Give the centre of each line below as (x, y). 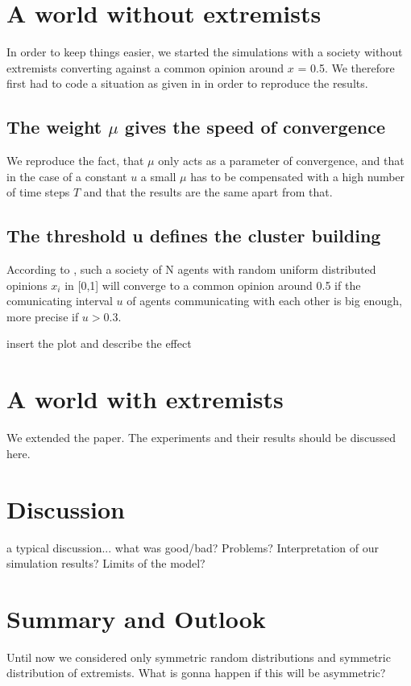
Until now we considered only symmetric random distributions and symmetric (199, 657)
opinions (27, 285)
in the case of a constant (67, 176)
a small (158, 176)
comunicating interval (60, 301)
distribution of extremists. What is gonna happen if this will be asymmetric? (196, 673)
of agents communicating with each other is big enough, (264, 301)
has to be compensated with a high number (298, 176)
